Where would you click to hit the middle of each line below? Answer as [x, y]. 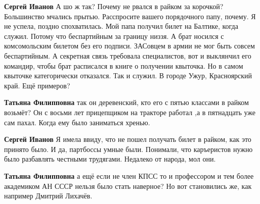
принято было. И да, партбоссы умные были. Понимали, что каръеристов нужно [128, 149]
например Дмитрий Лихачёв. [48, 196]
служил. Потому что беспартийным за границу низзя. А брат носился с [114, 36]
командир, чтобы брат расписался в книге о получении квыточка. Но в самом [124, 65]
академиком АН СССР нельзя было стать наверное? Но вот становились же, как [128, 186]
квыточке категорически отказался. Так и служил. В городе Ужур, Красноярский [128, 75]
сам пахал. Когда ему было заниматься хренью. [77, 122]
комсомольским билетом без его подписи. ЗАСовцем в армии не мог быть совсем [129, 46]
